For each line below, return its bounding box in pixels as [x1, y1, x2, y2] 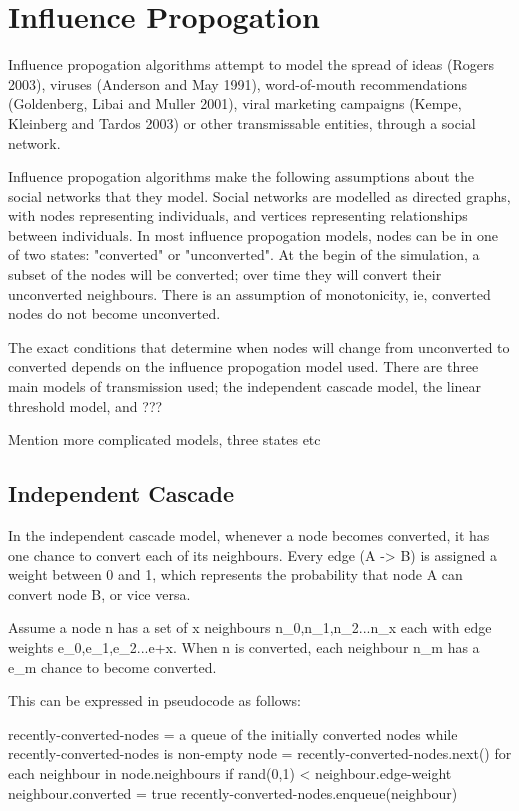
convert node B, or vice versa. [8, 583, 191, 604]
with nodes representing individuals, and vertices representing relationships [8, 205, 468, 226]
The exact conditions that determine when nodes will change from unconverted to [8, 336, 510, 357]
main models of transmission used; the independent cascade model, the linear [8, 376, 482, 397]
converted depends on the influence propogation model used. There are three [8, 356, 479, 377]
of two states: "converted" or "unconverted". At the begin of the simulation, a [8, 244, 480, 265]
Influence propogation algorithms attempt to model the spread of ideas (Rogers [8, 54, 494, 75]
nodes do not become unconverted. [8, 303, 221, 324]
